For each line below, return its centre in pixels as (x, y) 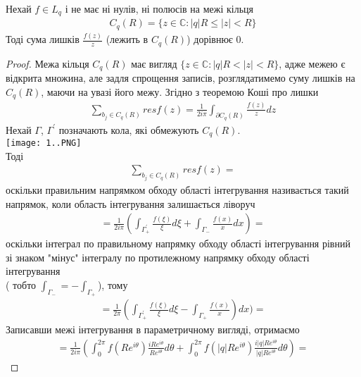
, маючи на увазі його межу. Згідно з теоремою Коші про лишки (180, 91)
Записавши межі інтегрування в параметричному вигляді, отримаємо (153, 329)
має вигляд (154, 63)
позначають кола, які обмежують (129, 129)
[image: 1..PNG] (44, 143)
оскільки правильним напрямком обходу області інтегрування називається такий (177, 189)
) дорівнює (210, 39)
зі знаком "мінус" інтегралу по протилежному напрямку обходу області (158, 257)
